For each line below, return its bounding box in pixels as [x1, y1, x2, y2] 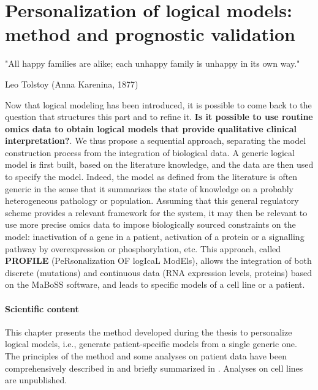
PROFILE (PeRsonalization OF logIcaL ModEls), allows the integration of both [5, 254, 312, 267]
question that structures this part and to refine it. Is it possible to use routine [5, 110, 313, 123]
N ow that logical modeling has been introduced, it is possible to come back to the [5, 98, 312, 111]
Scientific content [5, 302, 79, 315]
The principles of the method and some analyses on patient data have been [5, 349, 287, 362]
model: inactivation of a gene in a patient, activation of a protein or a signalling [5, 230, 305, 243]
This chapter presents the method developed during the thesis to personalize [5, 325, 292, 338]
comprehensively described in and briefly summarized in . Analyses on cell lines [5, 361, 303, 374]
